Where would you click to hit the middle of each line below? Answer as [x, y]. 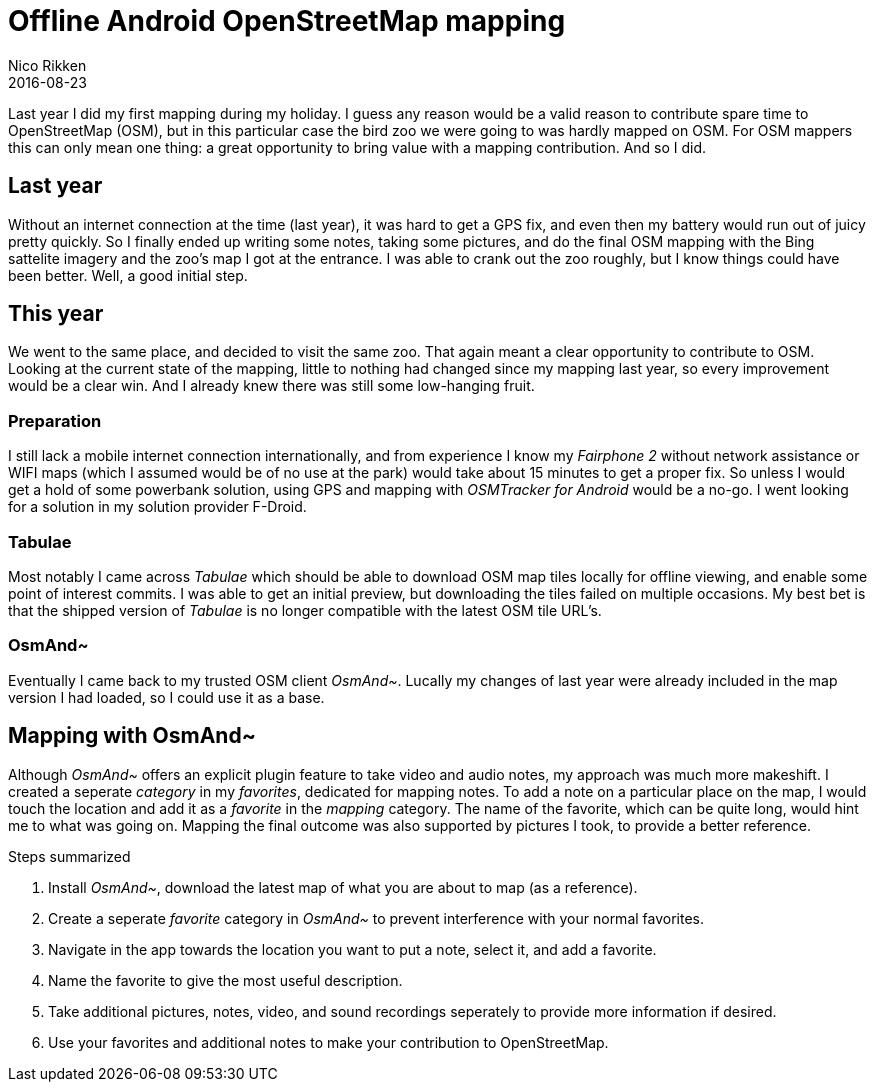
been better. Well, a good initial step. [128, 275]
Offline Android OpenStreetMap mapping [287, 21]
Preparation [55, 420]
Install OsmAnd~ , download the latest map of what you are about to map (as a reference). [343, 887]
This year [56, 314]
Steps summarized [69, 856]
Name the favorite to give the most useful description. [225, 980]
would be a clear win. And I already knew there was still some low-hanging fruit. [271, 386]
